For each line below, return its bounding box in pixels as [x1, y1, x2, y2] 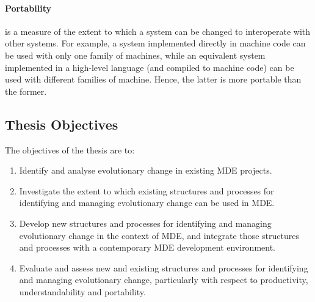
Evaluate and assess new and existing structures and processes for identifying [19, 261, 308, 274]
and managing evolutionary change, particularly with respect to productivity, [19, 273, 308, 286]
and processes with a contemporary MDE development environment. [19, 241, 276, 254]
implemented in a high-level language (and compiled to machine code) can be [5, 61, 294, 73]
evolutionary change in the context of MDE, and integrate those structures [19, 229, 299, 241]
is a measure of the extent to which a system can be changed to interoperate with [5, 24, 311, 37]
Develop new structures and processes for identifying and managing [19, 216, 272, 229]
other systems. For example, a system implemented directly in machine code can [5, 37, 306, 50]
